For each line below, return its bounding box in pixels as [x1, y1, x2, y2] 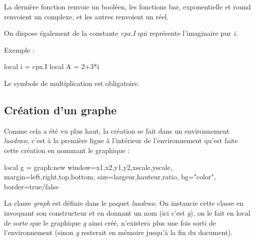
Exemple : [4, 44, 35, 55]
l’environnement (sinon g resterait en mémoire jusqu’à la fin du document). [4, 227, 233, 238]
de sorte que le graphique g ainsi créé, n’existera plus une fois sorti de [4, 217, 216, 228]
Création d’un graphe [4, 102, 117, 117]
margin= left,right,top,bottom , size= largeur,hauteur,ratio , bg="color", [4, 171, 216, 182]
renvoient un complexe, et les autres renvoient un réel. [4, 11, 169, 21]
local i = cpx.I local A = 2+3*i [4, 61, 99, 72]
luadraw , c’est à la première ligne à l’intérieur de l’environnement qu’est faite [4, 135, 238, 146]
